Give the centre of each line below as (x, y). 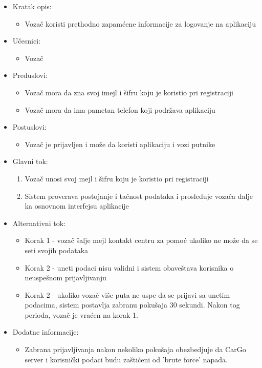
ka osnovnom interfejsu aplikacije (77, 206)
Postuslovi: (29, 127)
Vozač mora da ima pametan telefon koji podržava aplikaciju (120, 109)
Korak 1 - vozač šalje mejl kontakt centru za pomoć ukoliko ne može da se (141, 240)
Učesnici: (26, 41)
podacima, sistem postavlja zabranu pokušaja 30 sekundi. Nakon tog (132, 305)
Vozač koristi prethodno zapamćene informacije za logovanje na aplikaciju (140, 23)
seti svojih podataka (57, 250)
